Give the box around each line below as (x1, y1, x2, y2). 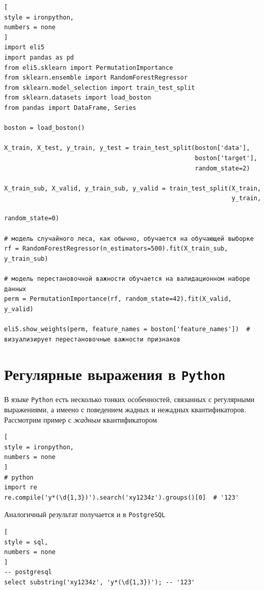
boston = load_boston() (4, 124, 85, 132)
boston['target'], (195, 154, 257, 162)
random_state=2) (195, 164, 250, 172)
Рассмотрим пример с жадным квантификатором (4, 414, 157, 425)
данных (4, 285, 26, 293)
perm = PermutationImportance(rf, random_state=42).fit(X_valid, (4, 295, 232, 303)
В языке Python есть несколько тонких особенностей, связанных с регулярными (4, 394, 255, 405)
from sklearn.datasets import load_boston (4, 94, 151, 102)
